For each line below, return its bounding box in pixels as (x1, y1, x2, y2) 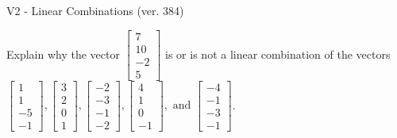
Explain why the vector (6, 45, 120, 62)
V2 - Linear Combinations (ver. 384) (6, 2, 184, 18)
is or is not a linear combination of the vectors (165, 45, 391, 62)
